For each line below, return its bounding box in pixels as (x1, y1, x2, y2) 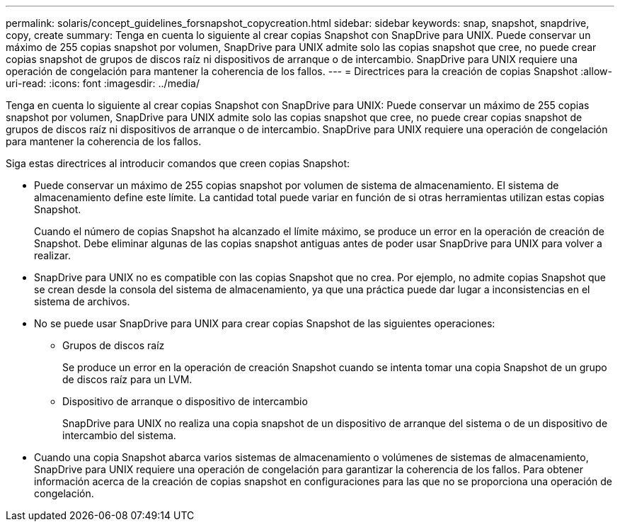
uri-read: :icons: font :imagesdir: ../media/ (6, 77, 200, 89)
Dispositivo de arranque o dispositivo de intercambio (62, 395, 308, 407)
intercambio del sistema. (62, 429, 176, 441)
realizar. (34, 249, 71, 261)
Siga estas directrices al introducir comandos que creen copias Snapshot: (6, 157, 350, 169)
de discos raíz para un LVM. (62, 373, 193, 385)
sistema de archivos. (34, 295, 130, 307)
